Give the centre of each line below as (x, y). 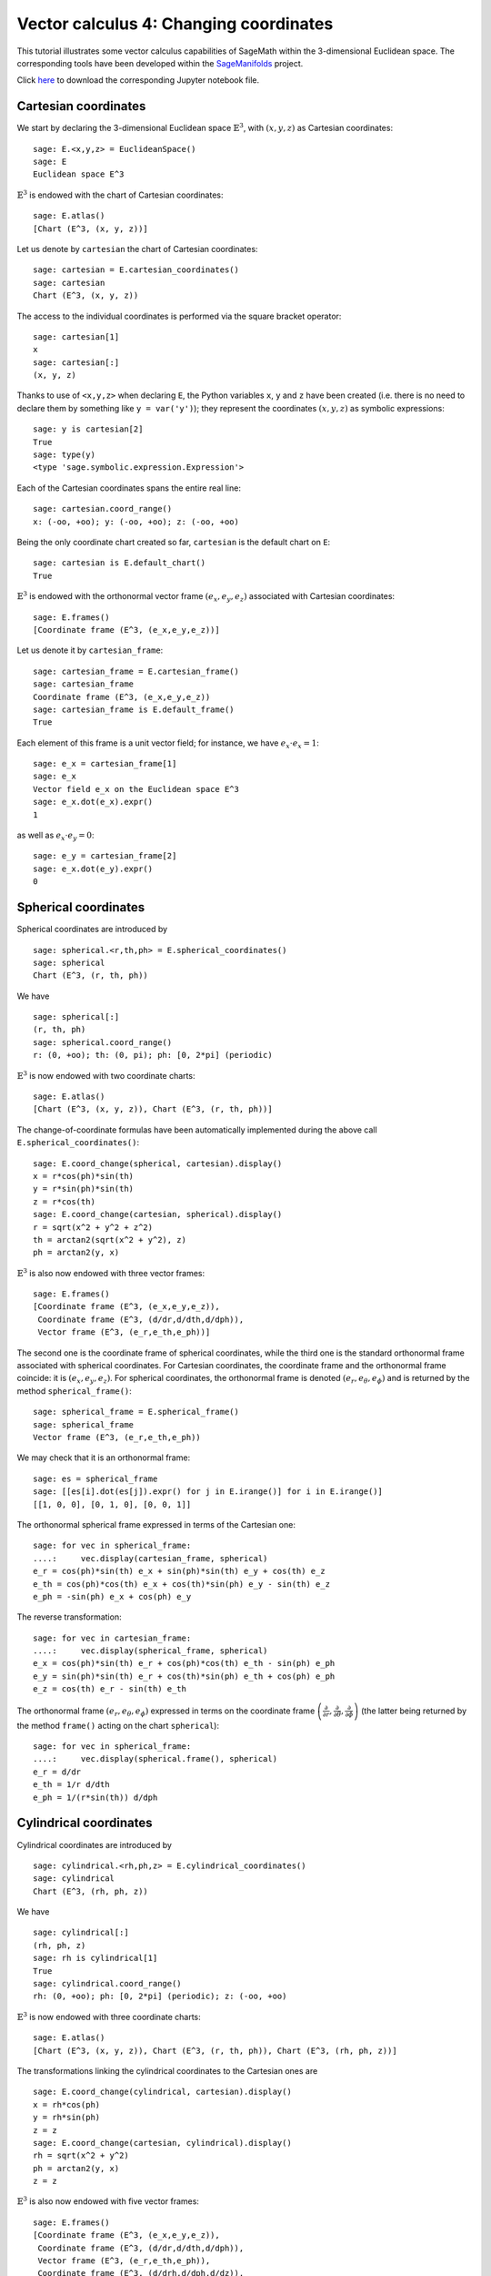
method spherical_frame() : (74, 1391)
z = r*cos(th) (64, 1201)
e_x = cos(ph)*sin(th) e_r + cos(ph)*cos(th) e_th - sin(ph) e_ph (184, 1663)
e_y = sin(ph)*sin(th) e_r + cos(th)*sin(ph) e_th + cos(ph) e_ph (184, 1676)
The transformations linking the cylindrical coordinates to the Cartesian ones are (167, 2070)
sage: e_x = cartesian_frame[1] (105, 764)
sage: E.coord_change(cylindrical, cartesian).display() (163, 2092)
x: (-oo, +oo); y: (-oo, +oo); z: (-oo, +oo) (136, 522)
